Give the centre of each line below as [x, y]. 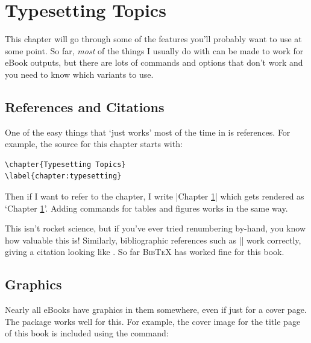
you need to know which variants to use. [79, 74]
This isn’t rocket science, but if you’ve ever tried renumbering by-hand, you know [155, 228]
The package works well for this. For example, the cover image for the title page [153, 321]
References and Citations [85, 106]
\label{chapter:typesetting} [63, 176]
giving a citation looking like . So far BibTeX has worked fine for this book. [145, 252]
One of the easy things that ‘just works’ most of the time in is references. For [148, 132]
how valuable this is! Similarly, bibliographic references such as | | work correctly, [153, 240]
